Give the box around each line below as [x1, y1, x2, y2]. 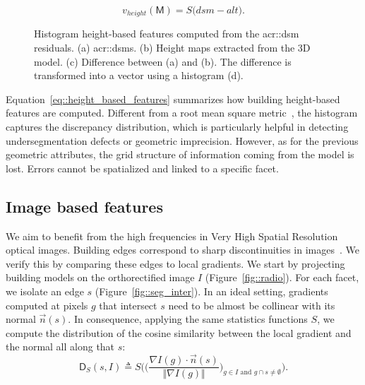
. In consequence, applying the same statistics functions [68, 312, 308, 326]
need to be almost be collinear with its [168, 297, 335, 312]
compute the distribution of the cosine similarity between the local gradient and [6, 325, 352, 340]
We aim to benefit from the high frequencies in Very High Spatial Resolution [6, 228, 338, 243]
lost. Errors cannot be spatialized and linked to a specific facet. [6, 160, 279, 175]
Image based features [6, 195, 163, 217]
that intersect [99, 297, 157, 312]
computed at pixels [6, 297, 88, 312]
